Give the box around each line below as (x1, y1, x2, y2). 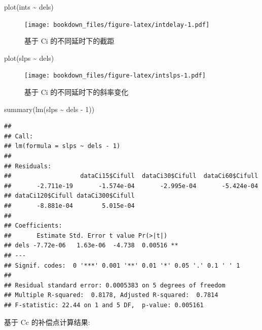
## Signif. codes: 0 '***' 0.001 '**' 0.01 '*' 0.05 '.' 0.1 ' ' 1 (4, 262, 240, 269)
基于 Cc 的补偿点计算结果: (4, 316, 90, 327)
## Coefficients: (4, 222, 62, 230)
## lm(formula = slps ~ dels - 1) (4, 142, 121, 150)
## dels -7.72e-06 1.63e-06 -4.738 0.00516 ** (4, 242, 178, 249)
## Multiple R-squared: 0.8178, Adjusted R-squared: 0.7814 (4, 291, 218, 299)
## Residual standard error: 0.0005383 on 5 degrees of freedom (4, 281, 226, 289)
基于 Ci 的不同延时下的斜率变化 (24, 87, 129, 97)
